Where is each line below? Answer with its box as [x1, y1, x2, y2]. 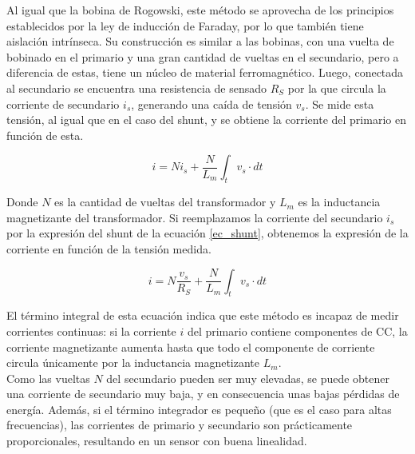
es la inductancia [298, 193, 381, 210]
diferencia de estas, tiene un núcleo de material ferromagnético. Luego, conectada [6, 64, 404, 81]
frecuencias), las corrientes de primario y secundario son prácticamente [6, 416, 353, 433]
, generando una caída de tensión [131, 95, 292, 112]
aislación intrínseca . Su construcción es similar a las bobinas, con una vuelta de [6, 33, 394, 50]
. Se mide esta [305, 95, 374, 112]
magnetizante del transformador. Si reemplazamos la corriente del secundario [6, 209, 383, 225]
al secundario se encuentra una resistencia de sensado [6, 79, 267, 96]
